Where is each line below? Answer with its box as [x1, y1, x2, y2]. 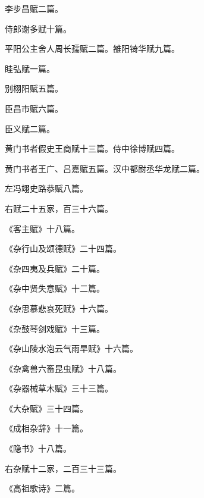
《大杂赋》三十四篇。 [5, 402, 88, 414]
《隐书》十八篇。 [5, 442, 71, 455]
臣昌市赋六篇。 [5, 102, 63, 114]
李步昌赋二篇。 [5, 2, 63, 14]
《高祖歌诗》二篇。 [5, 482, 80, 494]
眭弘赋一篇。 [5, 62, 55, 74]
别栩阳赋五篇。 [5, 82, 63, 95]
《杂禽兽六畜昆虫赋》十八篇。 [5, 362, 121, 374]
